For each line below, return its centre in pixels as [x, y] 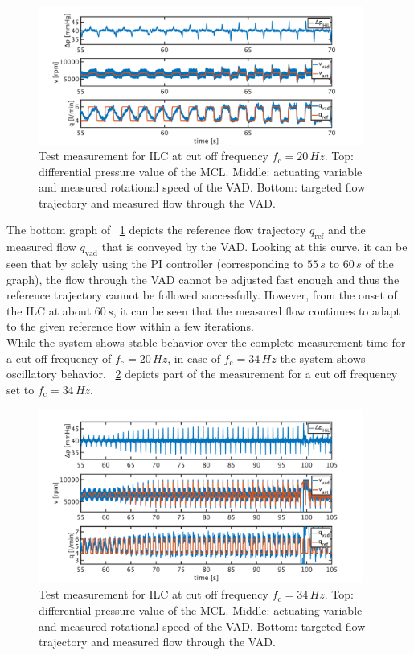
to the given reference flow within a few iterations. [130, 326]
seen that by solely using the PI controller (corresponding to [155, 264]
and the [346, 230]
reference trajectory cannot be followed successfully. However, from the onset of [202, 295]
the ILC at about [49, 310]
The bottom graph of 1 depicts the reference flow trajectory [156, 230]
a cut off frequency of [59, 358]
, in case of [194, 358]
